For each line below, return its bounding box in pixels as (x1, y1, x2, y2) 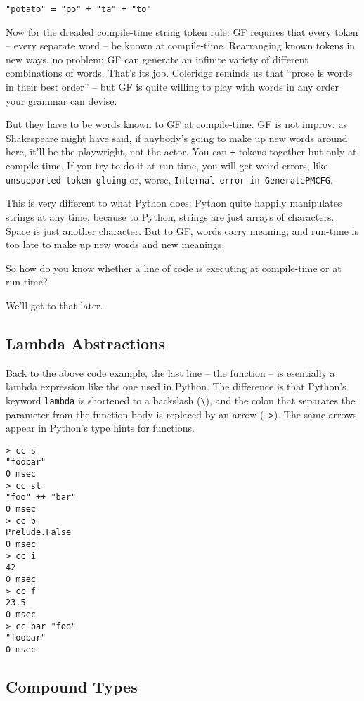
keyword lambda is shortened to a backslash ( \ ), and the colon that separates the (6, 392, 356, 407)
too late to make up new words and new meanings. (6, 237, 225, 252)
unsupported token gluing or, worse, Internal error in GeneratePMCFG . (6, 172, 333, 186)
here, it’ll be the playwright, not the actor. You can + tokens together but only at (6, 144, 357, 159)
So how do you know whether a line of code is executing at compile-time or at (6, 260, 342, 275)
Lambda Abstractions (6, 332, 166, 354)
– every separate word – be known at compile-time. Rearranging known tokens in (6, 38, 356, 53)
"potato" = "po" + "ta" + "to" (6, 4, 152, 14)
